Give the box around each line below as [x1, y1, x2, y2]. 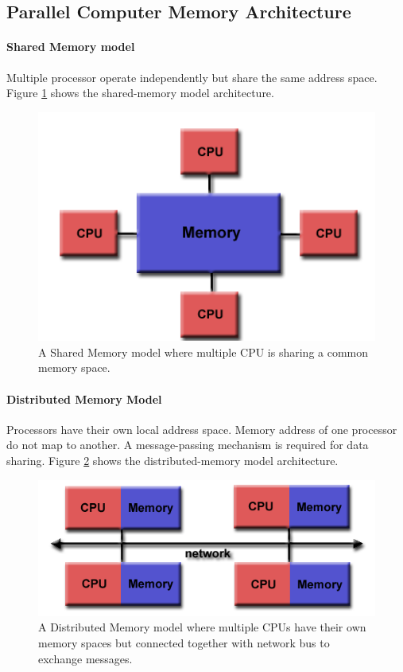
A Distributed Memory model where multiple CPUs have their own [38, 619, 366, 635]
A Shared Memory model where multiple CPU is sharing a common [38, 343, 369, 360]
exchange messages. [38, 650, 133, 666]
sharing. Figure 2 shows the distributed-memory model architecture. [6, 452, 339, 469]
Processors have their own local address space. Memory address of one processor [6, 420, 397, 437]
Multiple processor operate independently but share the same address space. [6, 68, 378, 85]
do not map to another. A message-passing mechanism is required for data [6, 436, 369, 453]
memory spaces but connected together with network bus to [38, 635, 330, 651]
